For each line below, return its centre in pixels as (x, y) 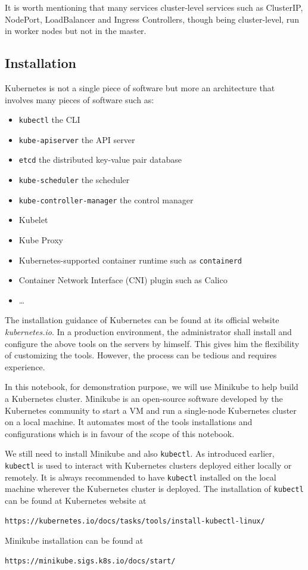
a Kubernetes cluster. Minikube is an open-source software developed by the (144, 399)
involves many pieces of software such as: (80, 99)
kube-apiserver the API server (77, 139)
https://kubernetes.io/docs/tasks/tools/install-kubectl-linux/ (135, 521)
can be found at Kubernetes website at (76, 501)
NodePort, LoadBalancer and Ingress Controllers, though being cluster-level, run (152, 19)
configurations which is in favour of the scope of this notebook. (120, 433)
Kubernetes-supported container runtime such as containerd (130, 260)
